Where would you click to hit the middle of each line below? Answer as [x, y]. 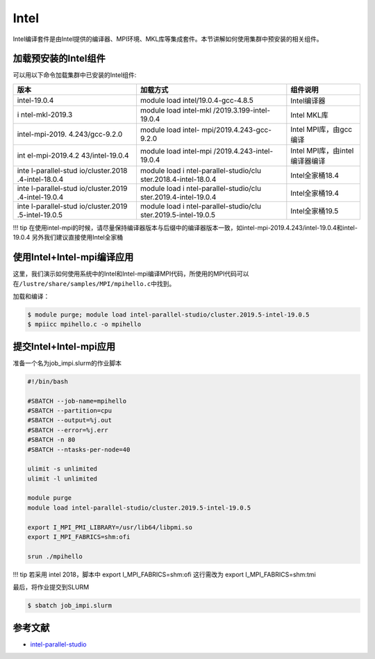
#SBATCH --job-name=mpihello [77, 401]
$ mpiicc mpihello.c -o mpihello [84, 324]
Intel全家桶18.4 [315, 175]
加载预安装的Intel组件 [59, 59]
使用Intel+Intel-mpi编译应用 [73, 257]
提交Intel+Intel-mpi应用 [64, 346]
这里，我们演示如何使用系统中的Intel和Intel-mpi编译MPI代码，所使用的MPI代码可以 [131, 274]
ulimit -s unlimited [62, 469]
